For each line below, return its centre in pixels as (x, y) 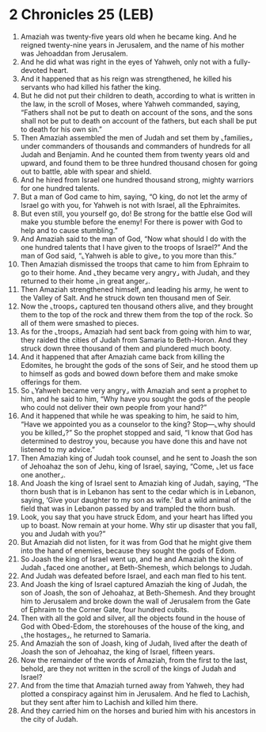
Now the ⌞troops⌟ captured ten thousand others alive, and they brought (137, 306)
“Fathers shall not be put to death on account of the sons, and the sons (136, 112)
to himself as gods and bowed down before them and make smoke (129, 374)
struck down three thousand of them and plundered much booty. (126, 348)
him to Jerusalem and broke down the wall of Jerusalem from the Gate (135, 601)
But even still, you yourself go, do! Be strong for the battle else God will (136, 213)
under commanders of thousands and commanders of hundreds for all (135, 146)
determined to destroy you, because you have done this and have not (134, 441)
